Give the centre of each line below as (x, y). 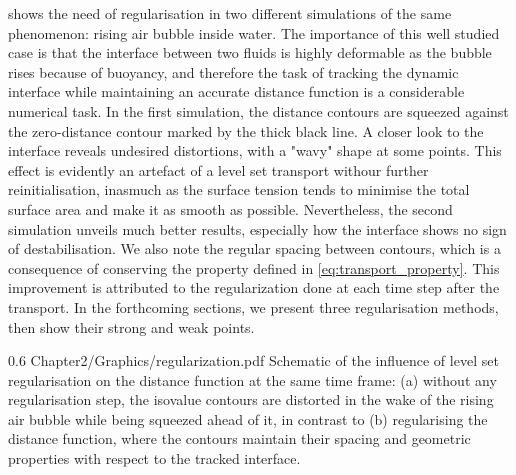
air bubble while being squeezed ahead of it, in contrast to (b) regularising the (248, 418)
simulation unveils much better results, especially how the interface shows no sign (257, 228)
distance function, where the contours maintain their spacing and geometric (239, 438)
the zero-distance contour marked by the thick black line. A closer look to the (246, 130)
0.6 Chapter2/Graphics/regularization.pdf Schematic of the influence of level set (253, 360)
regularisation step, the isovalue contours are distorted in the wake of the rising (251, 399)
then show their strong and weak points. (131, 326)
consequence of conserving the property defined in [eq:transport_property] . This (254, 267)
